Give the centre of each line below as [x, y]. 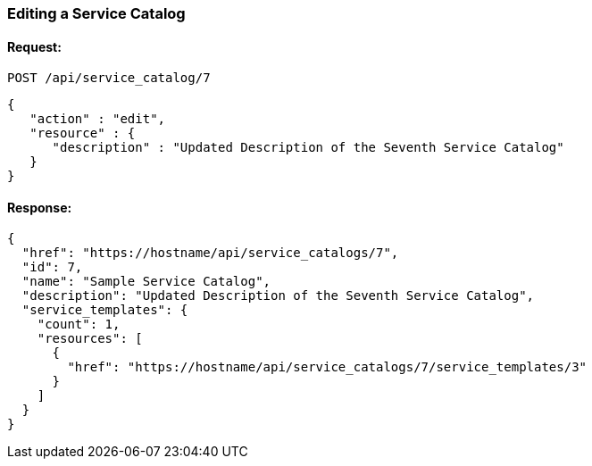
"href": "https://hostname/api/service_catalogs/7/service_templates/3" [327, 367]
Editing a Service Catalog [96, 13]
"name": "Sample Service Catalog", [146, 282]
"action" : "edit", [98, 119]
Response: [40, 207]
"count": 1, [79, 325]
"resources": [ [90, 339]
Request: [34, 46]
